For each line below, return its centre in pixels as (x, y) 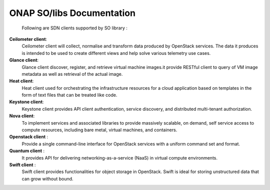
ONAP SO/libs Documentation (72, 13)
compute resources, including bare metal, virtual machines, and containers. (99, 130)
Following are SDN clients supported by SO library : (74, 28)
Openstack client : (29, 137)
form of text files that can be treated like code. (69, 95)
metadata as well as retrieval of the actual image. (72, 74)
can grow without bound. (47, 179)
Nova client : (22, 116)
